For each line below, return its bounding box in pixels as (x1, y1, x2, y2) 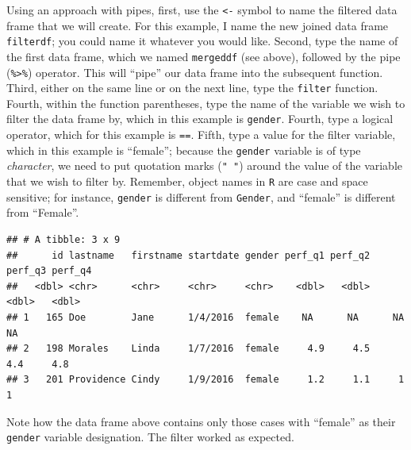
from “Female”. (6, 204, 79, 221)
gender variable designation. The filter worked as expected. (6, 429, 294, 445)
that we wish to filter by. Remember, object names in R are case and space (6, 173, 368, 190)
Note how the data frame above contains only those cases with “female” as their (6, 413, 396, 429)
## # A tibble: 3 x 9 (6, 234, 121, 245)
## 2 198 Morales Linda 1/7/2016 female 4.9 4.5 (6, 343, 371, 355)
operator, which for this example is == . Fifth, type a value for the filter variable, (6, 126, 396, 143)
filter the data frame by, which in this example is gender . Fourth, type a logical (6, 110, 394, 127)
